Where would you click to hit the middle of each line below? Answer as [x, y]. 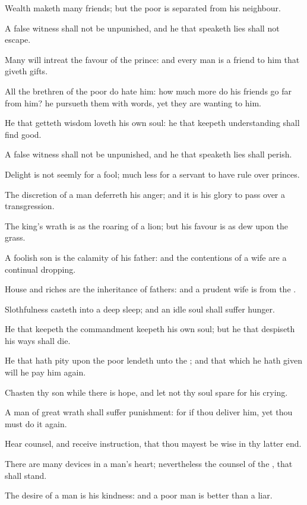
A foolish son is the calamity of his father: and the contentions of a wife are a [146, 257]
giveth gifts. [26, 71]
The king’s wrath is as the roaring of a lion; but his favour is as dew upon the [147, 225]
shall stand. [26, 475]
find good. [23, 134]
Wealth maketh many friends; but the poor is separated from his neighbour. [143, 8]
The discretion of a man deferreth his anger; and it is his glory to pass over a [145, 194]
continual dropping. [40, 269]
